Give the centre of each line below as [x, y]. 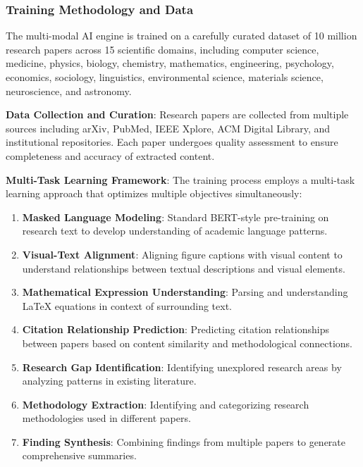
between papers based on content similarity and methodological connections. [187, 343]
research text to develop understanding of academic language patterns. [175, 231]
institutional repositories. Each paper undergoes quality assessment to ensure [172, 142]
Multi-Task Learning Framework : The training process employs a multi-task [180, 179]
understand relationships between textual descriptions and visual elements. [184, 268]
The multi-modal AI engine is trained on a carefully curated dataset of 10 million [181, 36]
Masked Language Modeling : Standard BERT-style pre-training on [176, 217]
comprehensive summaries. [79, 455]
